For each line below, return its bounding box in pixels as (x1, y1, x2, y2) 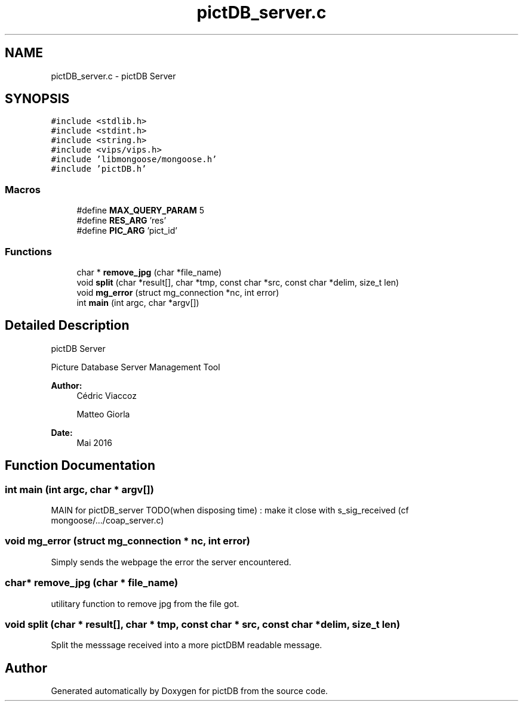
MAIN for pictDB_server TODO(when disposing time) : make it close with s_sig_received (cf (51, 505, 409, 515)
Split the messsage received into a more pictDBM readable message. (51, 640, 322, 651)
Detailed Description (5, 318, 130, 333)
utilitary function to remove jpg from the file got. (51, 598, 239, 609)
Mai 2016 (76, 437, 112, 448)
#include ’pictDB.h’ (51, 164, 147, 174)
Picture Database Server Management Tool (51, 361, 220, 372)
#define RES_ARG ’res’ (76, 215, 167, 226)
